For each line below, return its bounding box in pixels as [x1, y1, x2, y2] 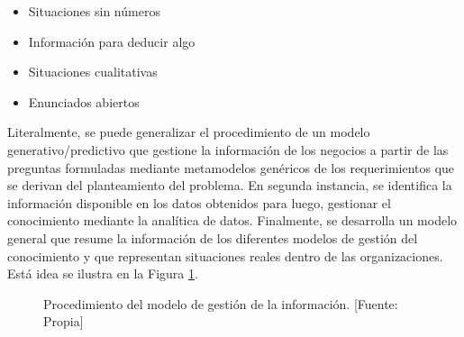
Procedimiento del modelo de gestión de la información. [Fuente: [43, 294, 398, 313]
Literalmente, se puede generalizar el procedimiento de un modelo [7, 123, 370, 141]
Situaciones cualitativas [28, 62, 158, 81]
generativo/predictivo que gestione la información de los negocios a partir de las [7, 140, 449, 159]
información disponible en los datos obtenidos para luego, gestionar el [7, 193, 391, 212]
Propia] [43, 312, 84, 331]
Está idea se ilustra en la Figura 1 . [7, 264, 198, 283]
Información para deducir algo [28, 32, 196, 50]
